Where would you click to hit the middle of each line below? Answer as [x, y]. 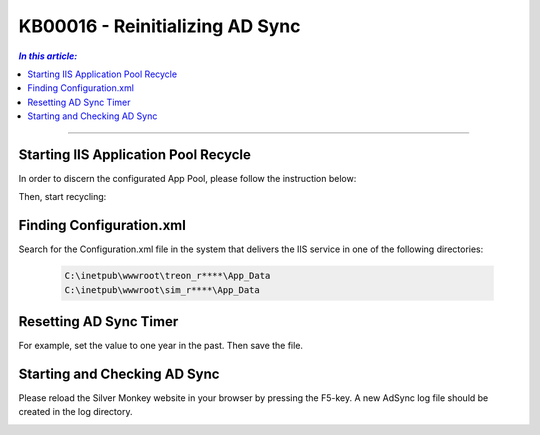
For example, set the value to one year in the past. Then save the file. [161, 346]
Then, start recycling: [62, 197]
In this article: [48, 56]
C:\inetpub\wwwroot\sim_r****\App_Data [162, 289]
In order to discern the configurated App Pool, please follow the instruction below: [187, 179]
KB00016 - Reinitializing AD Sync [159, 26]
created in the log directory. [75, 412]
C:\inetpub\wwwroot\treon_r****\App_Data [167, 276]
